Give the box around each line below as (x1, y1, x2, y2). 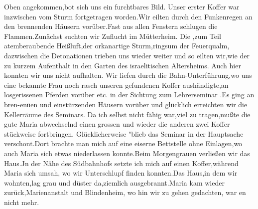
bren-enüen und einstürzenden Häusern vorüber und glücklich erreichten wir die (4, 99, 248, 109)
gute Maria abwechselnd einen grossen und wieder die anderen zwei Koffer (4, 119, 230, 129)
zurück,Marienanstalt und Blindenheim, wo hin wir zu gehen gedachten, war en (4, 187, 246, 198)
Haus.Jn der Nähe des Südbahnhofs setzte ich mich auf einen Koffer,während (4, 158, 239, 168)
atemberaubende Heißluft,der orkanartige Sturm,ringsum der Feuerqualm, (4, 40, 230, 51)
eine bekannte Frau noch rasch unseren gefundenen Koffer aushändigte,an (4, 79, 229, 90)
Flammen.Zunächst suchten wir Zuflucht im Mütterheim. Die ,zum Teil (4, 30, 221, 41)
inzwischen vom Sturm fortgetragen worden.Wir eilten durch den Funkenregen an (4, 11, 253, 21)
